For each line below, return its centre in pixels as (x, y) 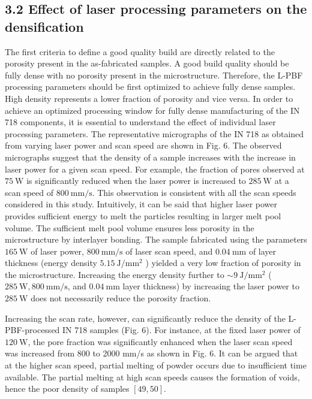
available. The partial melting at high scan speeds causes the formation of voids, (152, 377)
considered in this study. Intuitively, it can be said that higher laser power (141, 204)
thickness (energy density (51, 263)
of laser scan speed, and (169, 251)
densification (44, 26)
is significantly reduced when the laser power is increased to (136, 181)
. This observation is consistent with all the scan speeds (194, 192)
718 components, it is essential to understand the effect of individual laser (140, 122)
